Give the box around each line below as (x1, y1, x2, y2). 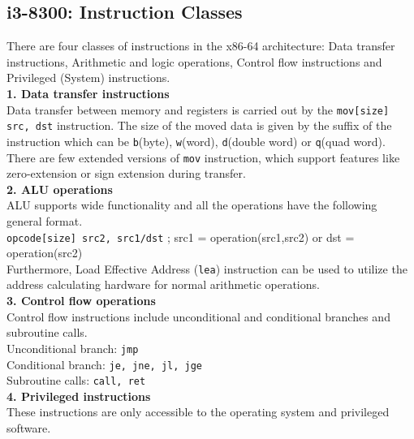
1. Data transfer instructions (6, 84, 170, 101)
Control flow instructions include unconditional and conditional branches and (6, 308, 390, 325)
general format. (6, 212, 83, 229)
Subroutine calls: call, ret (6, 372, 146, 389)
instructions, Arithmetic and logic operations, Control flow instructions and (6, 53, 382, 70)
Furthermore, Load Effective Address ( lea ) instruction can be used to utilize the (6, 260, 408, 277)
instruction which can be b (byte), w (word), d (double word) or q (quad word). (6, 132, 386, 149)
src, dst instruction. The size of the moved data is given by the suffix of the (6, 117, 392, 134)
